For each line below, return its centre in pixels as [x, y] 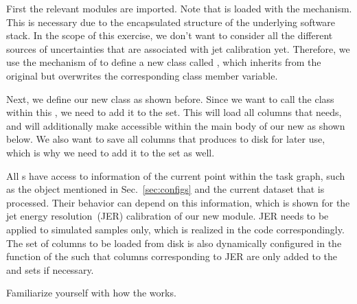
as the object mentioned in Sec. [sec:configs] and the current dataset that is [165, 189]
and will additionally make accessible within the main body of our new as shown [176, 125]
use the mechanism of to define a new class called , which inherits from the [164, 62]
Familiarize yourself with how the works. [91, 293]
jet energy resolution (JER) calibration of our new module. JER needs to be [168, 216]
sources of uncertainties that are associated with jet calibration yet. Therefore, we [178, 48]
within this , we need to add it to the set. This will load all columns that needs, [174, 112]
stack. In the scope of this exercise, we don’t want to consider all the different [170, 35]
